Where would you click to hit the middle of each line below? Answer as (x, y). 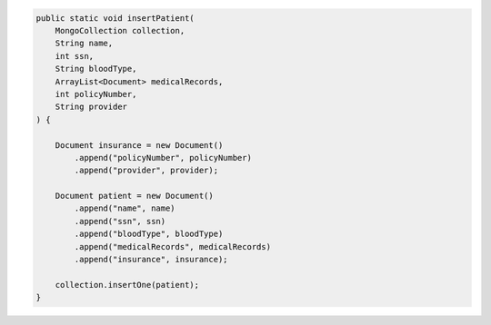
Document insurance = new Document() (139, 145)
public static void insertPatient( (115, 18)
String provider (91, 107)
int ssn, (75, 56)
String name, (84, 44)
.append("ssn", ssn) (120, 221)
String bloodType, (96, 69)
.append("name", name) (125, 208)
